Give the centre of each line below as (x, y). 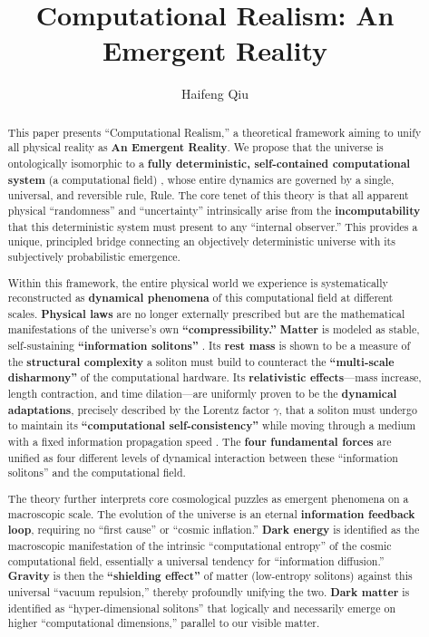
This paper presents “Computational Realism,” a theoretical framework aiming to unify (214, 132)
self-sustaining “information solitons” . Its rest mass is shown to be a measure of (209, 346)
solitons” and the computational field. (97, 473)
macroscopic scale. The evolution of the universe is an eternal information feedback (211, 514)
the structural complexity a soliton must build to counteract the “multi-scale (201, 362)
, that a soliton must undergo (348, 409)
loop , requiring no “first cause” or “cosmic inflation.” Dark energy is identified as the (214, 530)
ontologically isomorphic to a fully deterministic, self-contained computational (209, 164)
